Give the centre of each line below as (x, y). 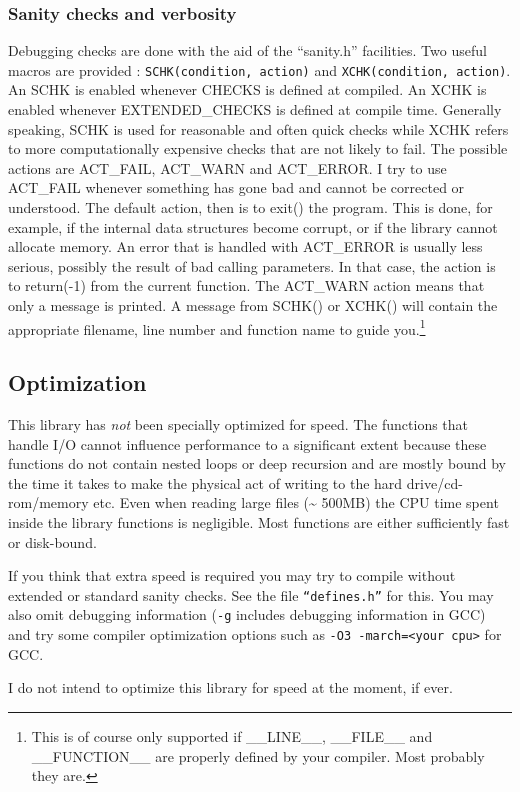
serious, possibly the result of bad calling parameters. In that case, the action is (252, 265)
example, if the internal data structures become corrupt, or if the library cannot (253, 226)
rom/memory (48, 502)
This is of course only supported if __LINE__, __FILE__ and (232, 735)
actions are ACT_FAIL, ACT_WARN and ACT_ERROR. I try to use (227, 167)
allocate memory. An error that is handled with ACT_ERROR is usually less (245, 246)
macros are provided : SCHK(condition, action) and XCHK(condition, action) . (259, 69)
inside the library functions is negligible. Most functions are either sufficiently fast (259, 522)
